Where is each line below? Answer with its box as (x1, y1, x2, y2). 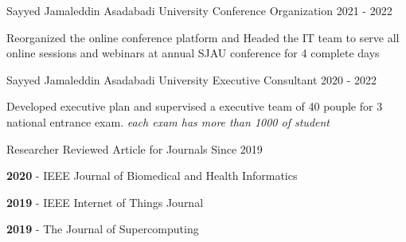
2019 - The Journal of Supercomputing (6, 221, 199, 237)
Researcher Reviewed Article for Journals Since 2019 (6, 140, 263, 157)
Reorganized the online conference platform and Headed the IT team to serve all (6, 29, 400, 45)
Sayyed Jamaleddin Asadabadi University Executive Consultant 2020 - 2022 (6, 71, 377, 88)
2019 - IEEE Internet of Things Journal (6, 193, 204, 210)
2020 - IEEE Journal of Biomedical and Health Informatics (6, 167, 298, 184)
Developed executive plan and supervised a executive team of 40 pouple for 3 (6, 98, 383, 115)
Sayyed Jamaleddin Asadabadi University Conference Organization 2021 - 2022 (6, 2, 392, 18)
